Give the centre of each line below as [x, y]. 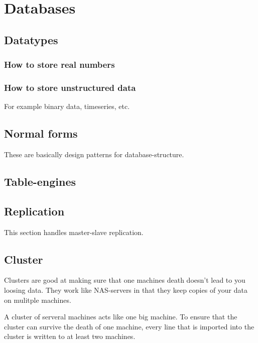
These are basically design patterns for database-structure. [94, 154]
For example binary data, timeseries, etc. [67, 106]
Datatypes [31, 39]
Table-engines [40, 181]
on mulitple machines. [38, 300]
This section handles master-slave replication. [74, 232]
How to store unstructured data [70, 87]
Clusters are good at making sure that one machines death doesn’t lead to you [125, 280]
